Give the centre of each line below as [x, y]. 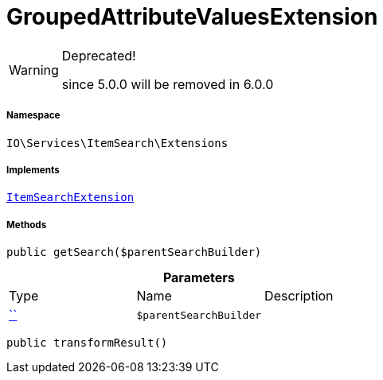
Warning [34, 70]
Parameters [199, 278]
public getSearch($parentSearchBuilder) [134, 252]
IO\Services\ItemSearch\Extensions [117, 143]
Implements [33, 170]
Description [299, 296]
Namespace [33, 116]
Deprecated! [99, 55]
